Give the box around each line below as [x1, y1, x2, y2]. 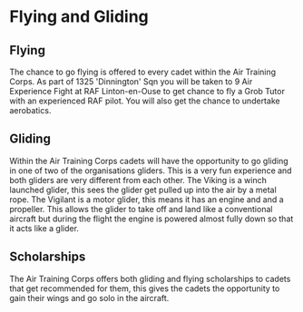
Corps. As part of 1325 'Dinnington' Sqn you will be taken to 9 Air [9, 76, 253, 87]
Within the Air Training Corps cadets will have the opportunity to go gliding [9, 155, 288, 166]
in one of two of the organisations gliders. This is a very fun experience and [9, 165, 292, 176]
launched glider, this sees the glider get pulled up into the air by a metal [9, 184, 277, 195]
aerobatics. [9, 105, 52, 115]
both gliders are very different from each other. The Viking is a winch [9, 174, 268, 185]
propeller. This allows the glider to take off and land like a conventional [9, 203, 273, 214]
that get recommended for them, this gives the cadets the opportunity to [9, 283, 280, 294]
